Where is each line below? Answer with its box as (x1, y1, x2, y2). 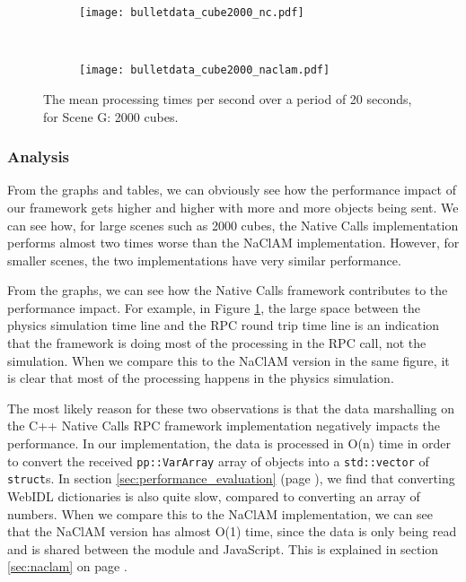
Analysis (7, 145, 70, 168)
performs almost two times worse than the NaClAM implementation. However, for (7, 233, 460, 252)
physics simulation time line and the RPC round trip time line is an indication (7, 316, 440, 334)
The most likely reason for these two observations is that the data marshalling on (7, 398, 455, 417)
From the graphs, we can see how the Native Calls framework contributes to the (7, 281, 448, 300)
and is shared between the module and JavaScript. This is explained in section (7, 539, 439, 558)
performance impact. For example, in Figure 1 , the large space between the (7, 298, 420, 317)
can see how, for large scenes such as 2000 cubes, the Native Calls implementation (7, 215, 459, 234)
